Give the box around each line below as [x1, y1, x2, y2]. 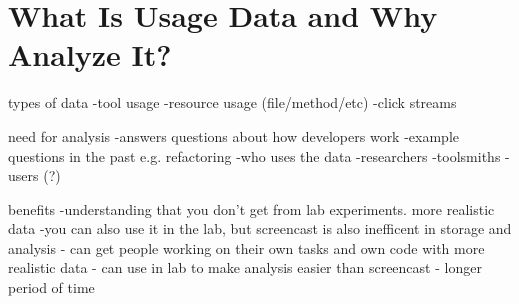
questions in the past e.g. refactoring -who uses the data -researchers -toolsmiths [8, 145, 501, 166]
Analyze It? [8, 34, 172, 75]
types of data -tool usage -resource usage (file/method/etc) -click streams [8, 92, 457, 113]
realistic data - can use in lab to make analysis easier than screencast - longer [8, 257, 482, 278]
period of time [8, 277, 95, 298]
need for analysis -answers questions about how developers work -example [8, 125, 459, 146]
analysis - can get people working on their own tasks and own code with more [8, 237, 485, 258]
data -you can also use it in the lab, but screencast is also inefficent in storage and [8, 218, 512, 239]
